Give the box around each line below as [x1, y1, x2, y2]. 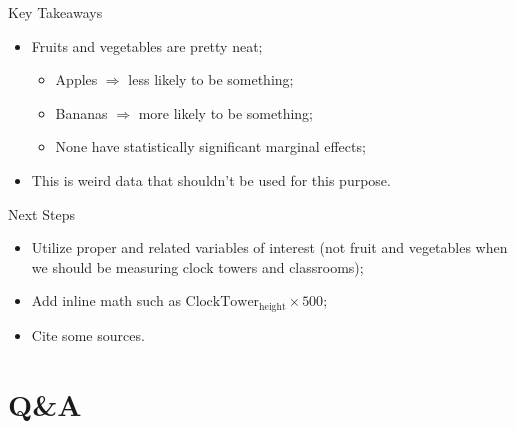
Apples [55, 69, 98, 90]
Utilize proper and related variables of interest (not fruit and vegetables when [31, 237, 508, 258]
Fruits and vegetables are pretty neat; [31, 35, 263, 56]
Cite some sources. [31, 324, 145, 345]
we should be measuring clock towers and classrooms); [31, 256, 364, 277]
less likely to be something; [128, 69, 294, 90]
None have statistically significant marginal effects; [55, 136, 366, 157]
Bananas [55, 102, 108, 123]
